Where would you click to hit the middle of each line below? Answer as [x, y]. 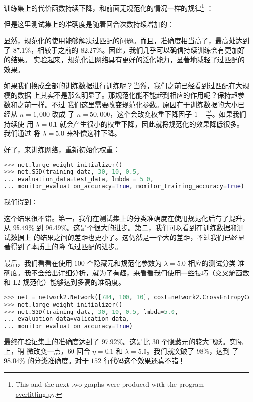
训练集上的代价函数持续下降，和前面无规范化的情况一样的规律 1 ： [109, 7]
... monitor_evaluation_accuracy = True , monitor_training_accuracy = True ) [124, 187]
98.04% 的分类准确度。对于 [46, 360]
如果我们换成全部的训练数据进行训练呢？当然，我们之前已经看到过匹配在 [120, 85]
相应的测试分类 [212, 263]
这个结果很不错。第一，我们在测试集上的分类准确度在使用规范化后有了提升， [126, 218]
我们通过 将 [22, 133]
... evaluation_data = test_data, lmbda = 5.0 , [79, 179]
